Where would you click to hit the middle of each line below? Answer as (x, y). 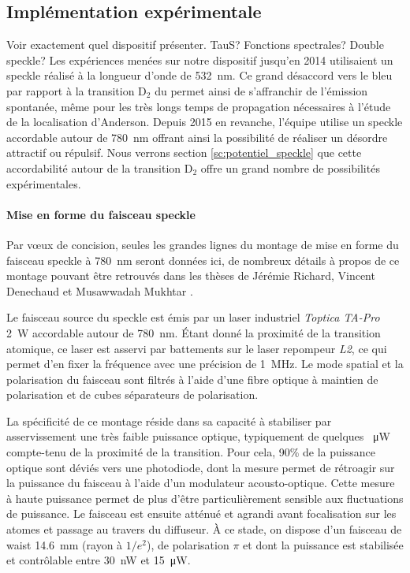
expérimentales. (44, 183)
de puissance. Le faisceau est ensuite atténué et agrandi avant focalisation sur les (201, 513)
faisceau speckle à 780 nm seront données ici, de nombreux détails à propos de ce (203, 260)
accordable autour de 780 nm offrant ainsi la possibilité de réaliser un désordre (197, 137)
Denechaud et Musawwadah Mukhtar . (100, 290)
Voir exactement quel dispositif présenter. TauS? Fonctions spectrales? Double (195, 45)
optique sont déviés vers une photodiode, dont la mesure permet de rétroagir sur (201, 467)
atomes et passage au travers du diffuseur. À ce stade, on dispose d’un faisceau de (204, 529)
